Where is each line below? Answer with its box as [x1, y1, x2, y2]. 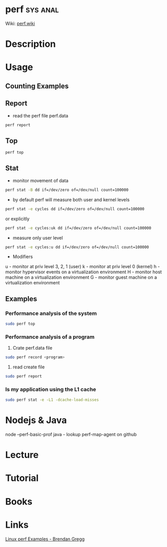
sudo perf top [5, 322, 36, 327]
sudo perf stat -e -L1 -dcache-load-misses [5, 397, 99, 402]
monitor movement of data [12, 177, 69, 184]
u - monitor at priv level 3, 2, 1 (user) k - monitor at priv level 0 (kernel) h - [5, 264, 160, 270]
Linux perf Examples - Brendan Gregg [5, 536, 85, 542]
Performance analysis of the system [5, 309, 97, 316]
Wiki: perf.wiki [5, 20, 35, 26]
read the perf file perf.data [12, 112, 69, 119]
